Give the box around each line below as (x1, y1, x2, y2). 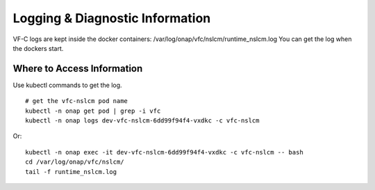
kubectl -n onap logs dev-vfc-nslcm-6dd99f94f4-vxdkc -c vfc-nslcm (25, 117, 260, 125)
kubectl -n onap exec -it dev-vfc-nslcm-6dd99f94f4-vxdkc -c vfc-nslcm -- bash (25, 148, 303, 156)
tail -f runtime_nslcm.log (25, 168, 117, 175)
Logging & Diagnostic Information (12, 10, 211, 26)
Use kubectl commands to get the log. (12, 81, 122, 89)
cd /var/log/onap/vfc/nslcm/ (25, 158, 124, 166)
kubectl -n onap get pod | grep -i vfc (25, 106, 161, 115)
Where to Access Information (12, 63, 143, 74)
